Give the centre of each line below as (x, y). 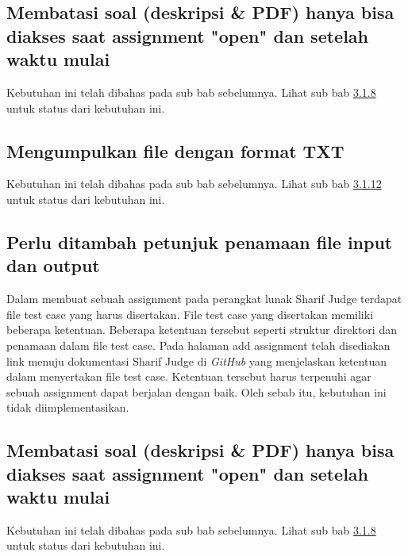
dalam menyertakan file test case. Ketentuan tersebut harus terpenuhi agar (189, 376)
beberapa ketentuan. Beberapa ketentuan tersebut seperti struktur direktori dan (202, 330)
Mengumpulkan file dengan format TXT (175, 150)
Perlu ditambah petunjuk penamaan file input (200, 242)
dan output (53, 265)
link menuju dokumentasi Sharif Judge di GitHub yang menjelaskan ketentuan (196, 360)
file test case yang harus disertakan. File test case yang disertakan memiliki (190, 314)
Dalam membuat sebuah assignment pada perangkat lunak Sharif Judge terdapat (204, 299)
